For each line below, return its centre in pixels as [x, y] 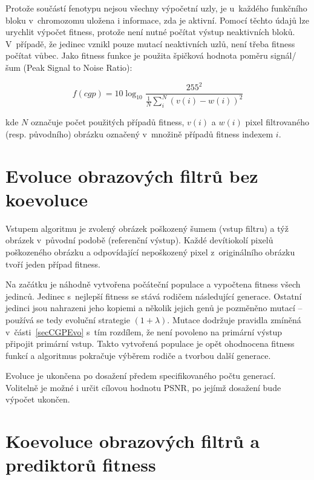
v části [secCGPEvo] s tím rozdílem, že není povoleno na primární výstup [144, 331]
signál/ [283, 55]
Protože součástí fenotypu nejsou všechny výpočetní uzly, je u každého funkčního [156, 8]
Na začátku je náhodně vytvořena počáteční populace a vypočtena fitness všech [153, 284]
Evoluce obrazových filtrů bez [132, 175]
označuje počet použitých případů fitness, [107, 122]
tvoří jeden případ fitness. [53, 264]
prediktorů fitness [81, 465]
